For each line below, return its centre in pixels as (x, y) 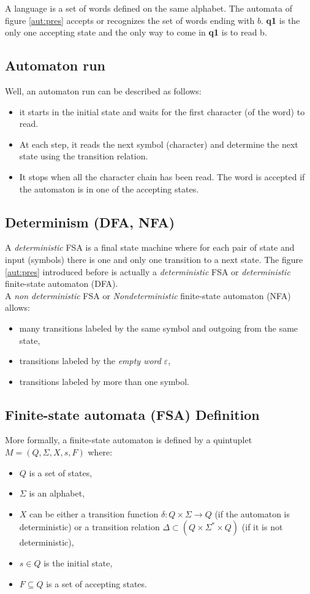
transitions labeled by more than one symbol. (104, 381)
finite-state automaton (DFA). (62, 284)
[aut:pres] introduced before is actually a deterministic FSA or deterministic (148, 271)
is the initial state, (78, 563)
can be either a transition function (94, 513)
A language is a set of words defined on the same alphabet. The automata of (149, 8)
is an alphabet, (57, 493)
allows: (17, 307)
